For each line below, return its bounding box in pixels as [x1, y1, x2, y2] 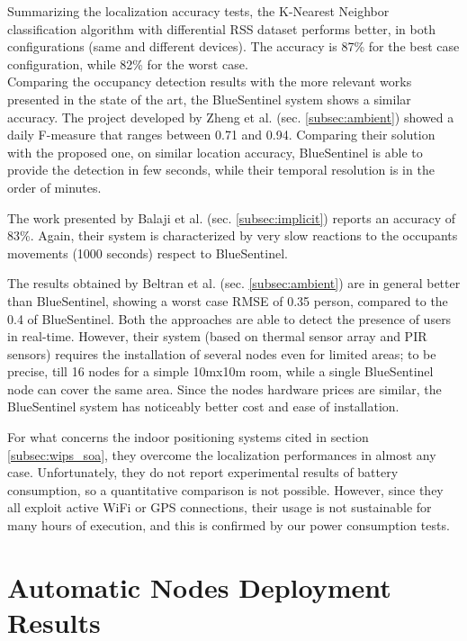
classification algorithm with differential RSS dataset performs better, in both [7, 19, 436, 38]
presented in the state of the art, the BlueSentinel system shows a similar [7, 89, 411, 108]
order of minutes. [7, 177, 102, 196]
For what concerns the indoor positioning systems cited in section [7, 428, 369, 447]
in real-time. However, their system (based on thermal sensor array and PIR [7, 327, 427, 346]
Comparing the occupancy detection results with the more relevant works [7, 72, 412, 91]
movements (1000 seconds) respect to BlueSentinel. [7, 243, 288, 262]
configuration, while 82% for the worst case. [7, 54, 248, 73]
